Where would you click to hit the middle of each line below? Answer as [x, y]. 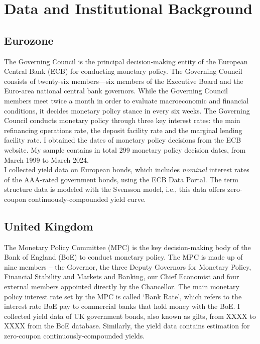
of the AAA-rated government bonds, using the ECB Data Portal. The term [121, 179]
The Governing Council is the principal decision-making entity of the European [126, 61]
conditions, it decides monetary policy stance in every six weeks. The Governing [127, 110]
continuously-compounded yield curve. [87, 199]
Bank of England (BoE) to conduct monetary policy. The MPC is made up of [123, 257]
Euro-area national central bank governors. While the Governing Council [116, 91]
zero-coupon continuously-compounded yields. [75, 336]
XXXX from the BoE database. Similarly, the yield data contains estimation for [127, 326]
